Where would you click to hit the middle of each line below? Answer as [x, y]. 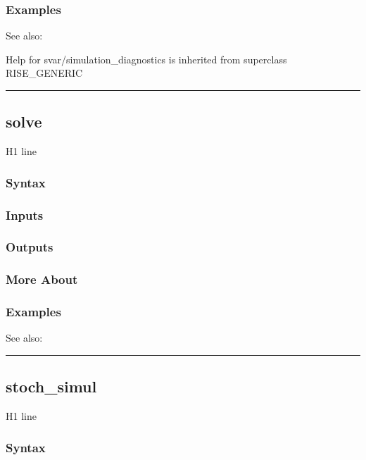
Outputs [30, 247]
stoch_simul [51, 386]
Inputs [25, 215]
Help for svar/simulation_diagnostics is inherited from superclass [146, 59]
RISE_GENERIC [44, 73]
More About [42, 279]
